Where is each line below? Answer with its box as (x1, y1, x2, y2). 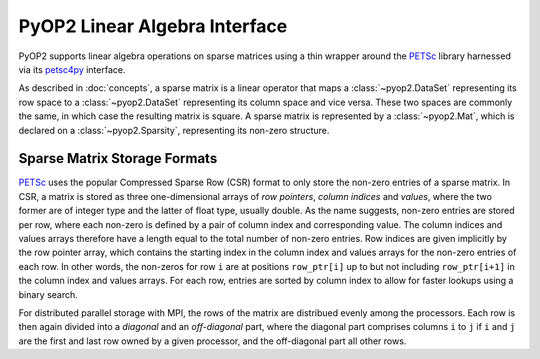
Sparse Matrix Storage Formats (18, 150, 218, 167)
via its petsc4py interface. (18, 63, 126, 75)
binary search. (18, 288, 79, 300)
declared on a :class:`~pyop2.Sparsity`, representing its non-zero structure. (18, 124, 330, 136)
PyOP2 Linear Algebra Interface (18, 15, 288, 37)
